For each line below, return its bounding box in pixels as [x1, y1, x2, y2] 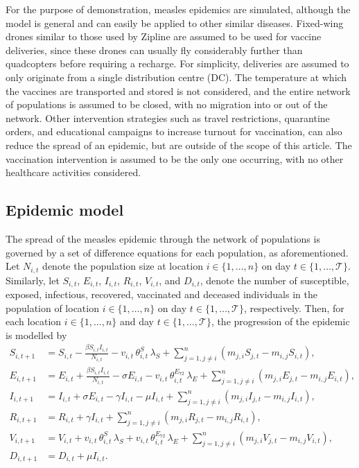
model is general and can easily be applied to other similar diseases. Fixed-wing [6, 15, 344, 30]
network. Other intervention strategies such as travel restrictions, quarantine [6, 110, 330, 125]
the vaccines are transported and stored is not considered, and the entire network [6, 83, 351, 98]
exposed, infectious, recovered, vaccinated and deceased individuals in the [6, 287, 317, 302]
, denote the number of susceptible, [200, 272, 349, 287]
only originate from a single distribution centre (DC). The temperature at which [6, 69, 347, 84]
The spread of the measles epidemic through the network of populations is [6, 231, 320, 245]
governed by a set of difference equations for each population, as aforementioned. [6, 245, 349, 259]
